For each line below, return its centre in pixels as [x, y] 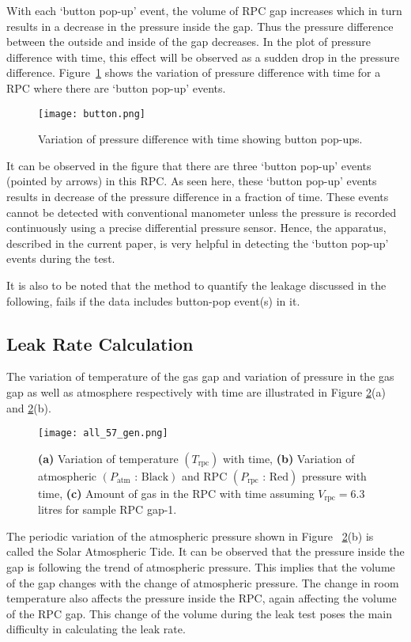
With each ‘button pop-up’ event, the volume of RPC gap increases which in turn [204, 10]
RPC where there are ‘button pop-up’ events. [116, 87]
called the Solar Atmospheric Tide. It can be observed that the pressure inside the [205, 551]
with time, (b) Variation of [289, 458]
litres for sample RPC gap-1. [107, 509]
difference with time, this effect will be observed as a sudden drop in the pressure [203, 57]
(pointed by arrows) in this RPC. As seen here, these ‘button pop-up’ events [192, 181]
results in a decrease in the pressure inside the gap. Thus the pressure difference [200, 26]
